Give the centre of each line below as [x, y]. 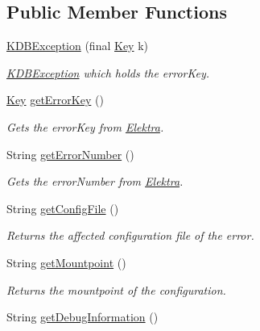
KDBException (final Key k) [77, 46]
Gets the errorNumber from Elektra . [95, 181]
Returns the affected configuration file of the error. [130, 235]
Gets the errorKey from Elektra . [85, 126]
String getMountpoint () [66, 262]
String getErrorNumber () [70, 154]
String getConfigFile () [63, 208]
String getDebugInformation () [83, 317]
